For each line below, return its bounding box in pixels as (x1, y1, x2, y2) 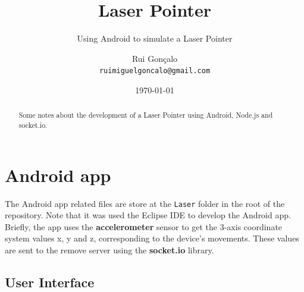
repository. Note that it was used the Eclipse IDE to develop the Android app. (5, 209, 291, 221)
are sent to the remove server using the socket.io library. (5, 244, 214, 256)
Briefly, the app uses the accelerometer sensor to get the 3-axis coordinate (5, 220, 283, 233)
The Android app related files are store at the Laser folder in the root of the (5, 197, 285, 209)
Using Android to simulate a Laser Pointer (77, 32, 233, 45)
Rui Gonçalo (131, 52, 178, 64)
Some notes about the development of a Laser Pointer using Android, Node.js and (18, 110, 273, 120)
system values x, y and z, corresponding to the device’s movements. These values (5, 232, 299, 244)
